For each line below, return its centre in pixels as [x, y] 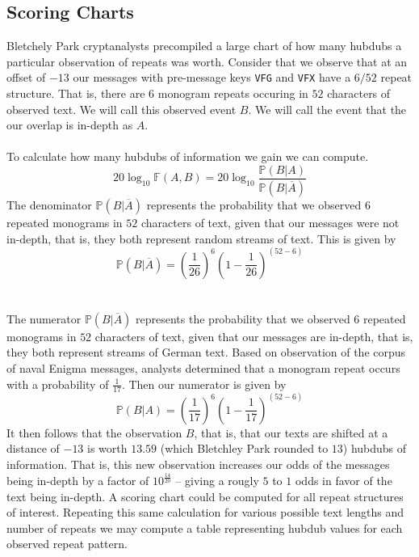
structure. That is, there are [76, 93]
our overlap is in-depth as [70, 125]
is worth [107, 448]
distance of [33, 448]
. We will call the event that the [327, 109]
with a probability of [58, 384]
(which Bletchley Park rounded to [244, 448]
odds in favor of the [344, 480]
